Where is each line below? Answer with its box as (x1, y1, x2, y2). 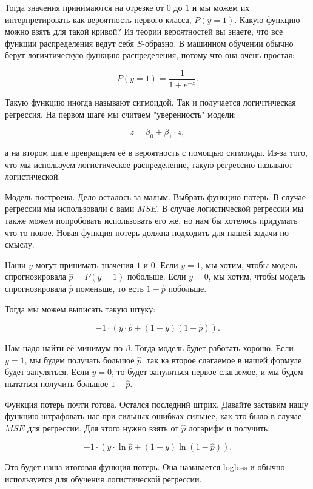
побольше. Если (127, 270, 186, 283)
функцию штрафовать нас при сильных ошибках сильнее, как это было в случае (5, 410, 302, 422)
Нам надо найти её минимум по (5, 342, 123, 354)
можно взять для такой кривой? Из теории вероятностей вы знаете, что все (5, 25, 283, 38)
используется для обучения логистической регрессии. (5, 472, 202, 485)
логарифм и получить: (188, 421, 271, 434)
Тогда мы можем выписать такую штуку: (5, 302, 156, 315)
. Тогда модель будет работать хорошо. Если (130, 342, 294, 354)
